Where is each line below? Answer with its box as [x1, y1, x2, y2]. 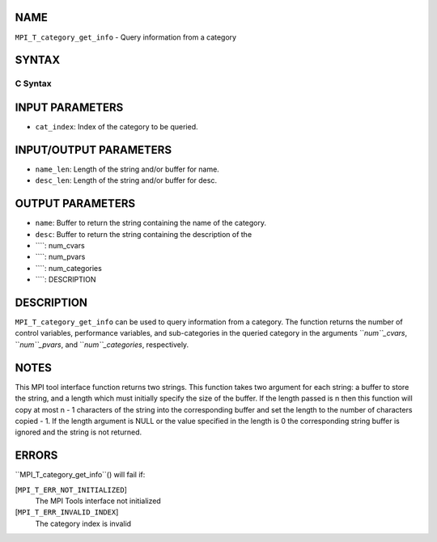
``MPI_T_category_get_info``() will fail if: [15, 470, 146, 480]
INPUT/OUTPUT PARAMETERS [15, 142, 172, 157]
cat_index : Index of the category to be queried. [35, 122, 198, 131]
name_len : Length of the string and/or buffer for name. [35, 164, 220, 174]
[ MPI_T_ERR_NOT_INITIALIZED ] [15, 485, 127, 494]
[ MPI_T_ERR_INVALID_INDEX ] [15, 507, 119, 517]
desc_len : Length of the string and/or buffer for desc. [35, 176, 218, 185]
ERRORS [15, 449, 58, 463]
